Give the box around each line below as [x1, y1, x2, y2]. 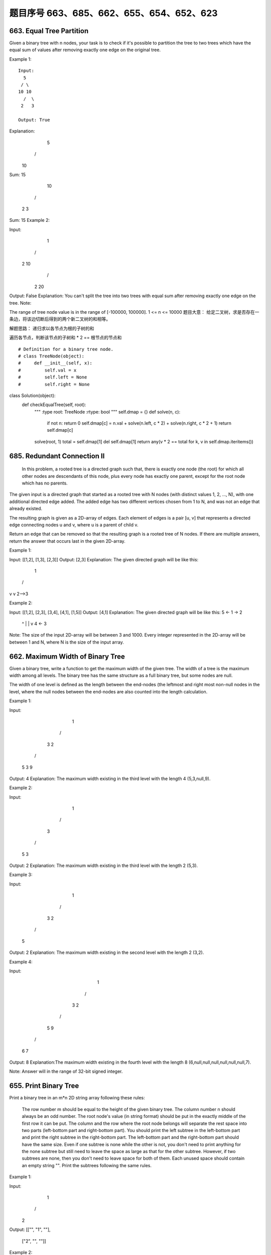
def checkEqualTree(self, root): [22, 402, 86, 408]
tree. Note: [9, 300, 32, 306]
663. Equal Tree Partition [9, 27, 89, 35]
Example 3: [9, 871, 33, 878]
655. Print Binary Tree [9, 1082, 79, 1090]
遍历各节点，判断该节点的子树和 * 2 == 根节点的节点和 [9, 334, 122, 341]
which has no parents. [22, 480, 68, 486]
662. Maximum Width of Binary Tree [9, 652, 125, 661]
